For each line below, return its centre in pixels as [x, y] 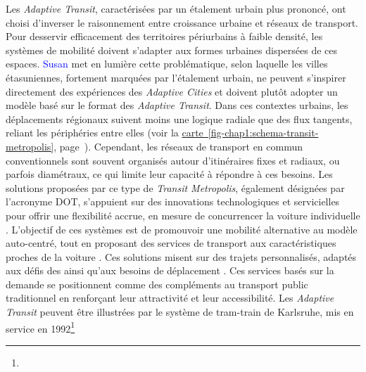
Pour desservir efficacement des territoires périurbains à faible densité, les [164, 36]
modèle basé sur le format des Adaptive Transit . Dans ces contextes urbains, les [177, 105]
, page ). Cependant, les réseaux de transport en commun [178, 146]
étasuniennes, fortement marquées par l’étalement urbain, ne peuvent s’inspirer [176, 77]
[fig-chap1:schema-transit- [263, 133]
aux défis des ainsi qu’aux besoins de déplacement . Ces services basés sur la [170, 270]
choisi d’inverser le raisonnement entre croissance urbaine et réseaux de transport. [182, 22]
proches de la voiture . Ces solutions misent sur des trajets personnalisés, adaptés [181, 256]
